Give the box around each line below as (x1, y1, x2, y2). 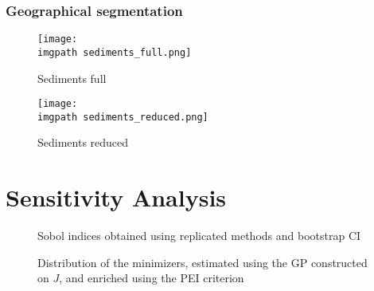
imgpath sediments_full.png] (37, 46, 192, 58)
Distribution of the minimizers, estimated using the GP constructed (37, 254, 368, 270)
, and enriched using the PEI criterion (59, 269, 244, 286)
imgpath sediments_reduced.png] (37, 111, 208, 123)
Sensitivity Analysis (6, 181, 227, 214)
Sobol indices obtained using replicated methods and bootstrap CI (37, 227, 361, 244)
